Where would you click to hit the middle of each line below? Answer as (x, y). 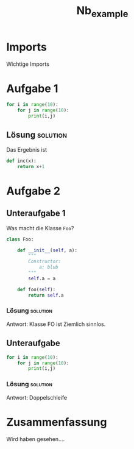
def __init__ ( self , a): (48, 250)
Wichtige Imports (28, 64)
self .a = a (42, 278)
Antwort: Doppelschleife (37, 397)
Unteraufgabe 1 (36, 214)
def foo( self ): (37, 289)
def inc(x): (21, 161)
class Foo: (20, 239)
